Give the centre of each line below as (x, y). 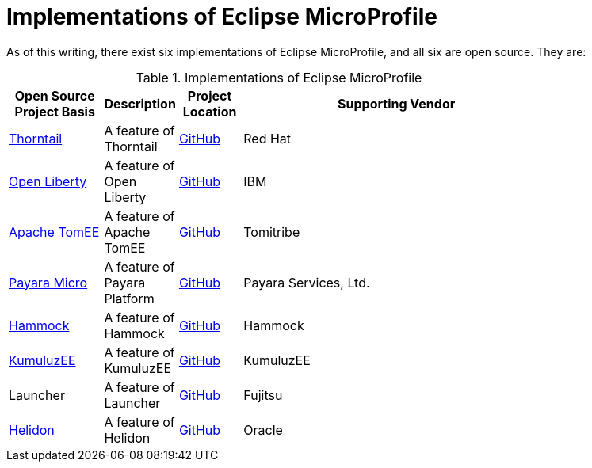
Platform (129, 298)
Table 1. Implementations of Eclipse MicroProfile (279, 77)
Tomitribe (272, 232)
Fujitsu (263, 395)
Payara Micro (48, 282)
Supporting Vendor (397, 103)
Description (140, 103)
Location (210, 111)
